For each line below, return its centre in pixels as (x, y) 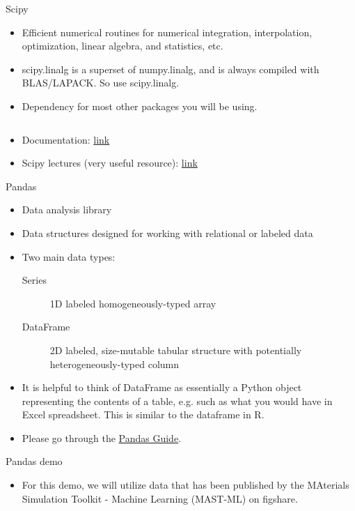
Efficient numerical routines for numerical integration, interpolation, (167, 32)
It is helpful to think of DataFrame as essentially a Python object (162, 387)
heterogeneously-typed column (115, 364)
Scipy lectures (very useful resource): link (110, 163)
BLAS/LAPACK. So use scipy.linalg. (101, 83)
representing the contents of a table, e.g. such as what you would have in (177, 401)
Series (34, 280)
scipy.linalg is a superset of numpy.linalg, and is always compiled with (171, 69)
